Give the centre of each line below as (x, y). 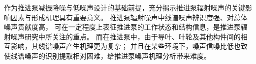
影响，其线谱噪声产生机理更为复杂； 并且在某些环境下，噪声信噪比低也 (126, 46)
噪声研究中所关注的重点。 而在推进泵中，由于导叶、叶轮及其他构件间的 (126, 36)
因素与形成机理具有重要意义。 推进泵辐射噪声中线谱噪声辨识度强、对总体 (129, 17)
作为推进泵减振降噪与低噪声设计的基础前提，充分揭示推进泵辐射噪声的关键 (125, 7)
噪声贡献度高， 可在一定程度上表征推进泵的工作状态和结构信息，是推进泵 (122, 27)
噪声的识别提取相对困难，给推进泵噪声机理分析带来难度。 (117, 55)
